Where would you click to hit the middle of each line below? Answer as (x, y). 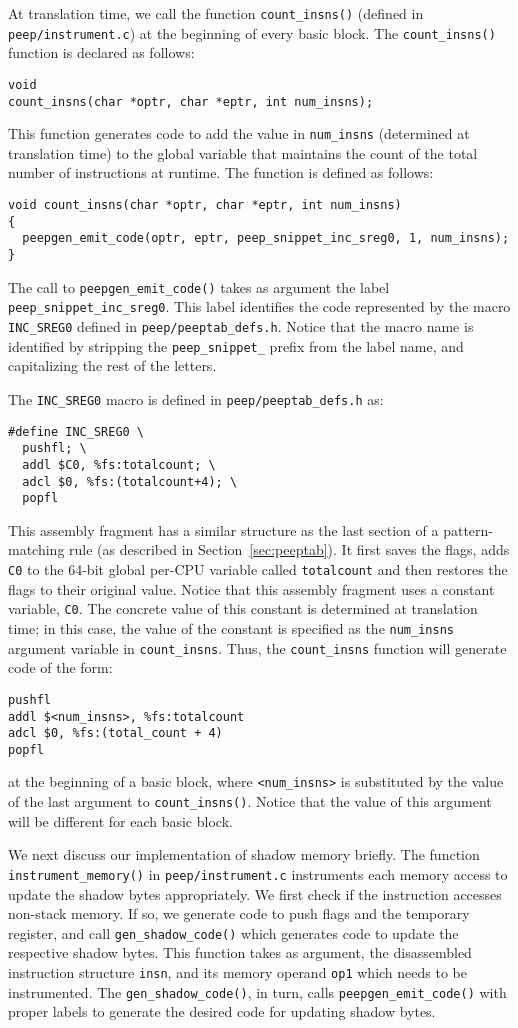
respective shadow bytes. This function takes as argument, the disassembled (240, 952)
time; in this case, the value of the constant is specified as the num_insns (231, 627)
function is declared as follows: (101, 52)
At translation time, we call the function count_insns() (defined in (216, 13)
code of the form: (60, 667)
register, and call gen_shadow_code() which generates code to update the (233, 932)
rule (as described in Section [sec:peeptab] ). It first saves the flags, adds (289, 549)
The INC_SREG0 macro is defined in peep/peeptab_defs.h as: (196, 398)
